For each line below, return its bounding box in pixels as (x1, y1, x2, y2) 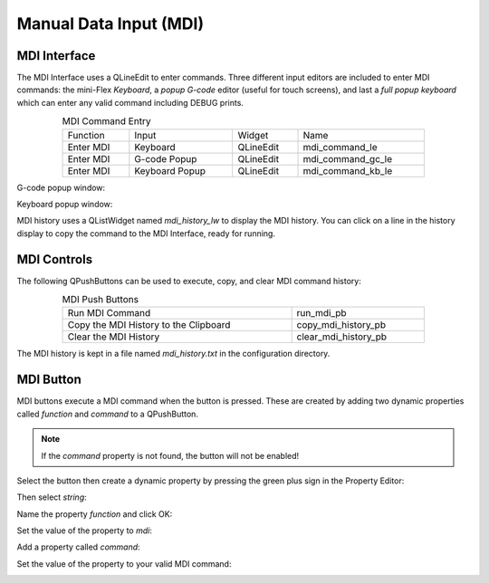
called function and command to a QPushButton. (16, 408, 199, 419)
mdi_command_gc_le (302, 152, 393, 165)
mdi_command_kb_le (302, 164, 393, 177)
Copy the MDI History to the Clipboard (67, 319, 231, 331)
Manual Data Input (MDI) (16, 14, 204, 33)
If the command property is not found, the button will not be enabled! (41, 450, 300, 461)
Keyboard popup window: (16, 199, 113, 209)
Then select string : (16, 492, 88, 502)
